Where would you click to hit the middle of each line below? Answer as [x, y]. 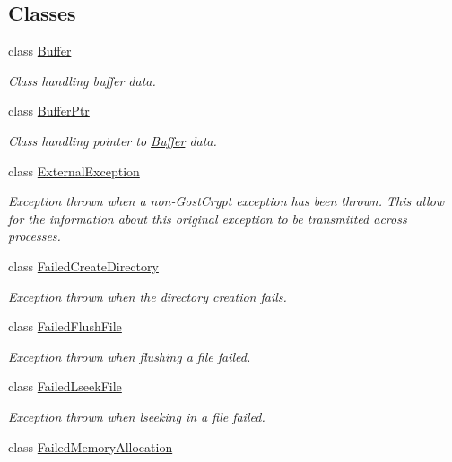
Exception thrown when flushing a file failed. [130, 356]
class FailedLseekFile [65, 386]
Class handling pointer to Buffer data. [113, 140]
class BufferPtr [49, 111]
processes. [35, 236]
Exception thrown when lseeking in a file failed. [137, 416]
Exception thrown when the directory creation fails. [148, 296]
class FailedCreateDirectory [83, 265]
